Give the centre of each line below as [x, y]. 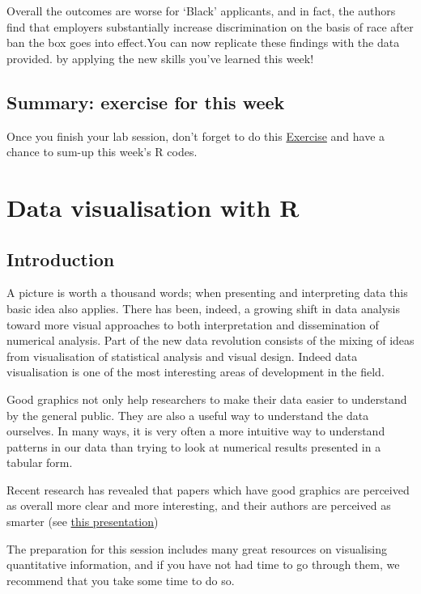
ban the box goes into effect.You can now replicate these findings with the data [203, 42]
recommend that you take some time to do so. [121, 580]
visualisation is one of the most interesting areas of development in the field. [196, 372]
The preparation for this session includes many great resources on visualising [197, 548]
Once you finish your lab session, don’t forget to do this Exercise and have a [196, 136]
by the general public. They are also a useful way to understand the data [188, 415]
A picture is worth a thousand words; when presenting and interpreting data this [207, 293]
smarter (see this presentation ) [83, 522]
